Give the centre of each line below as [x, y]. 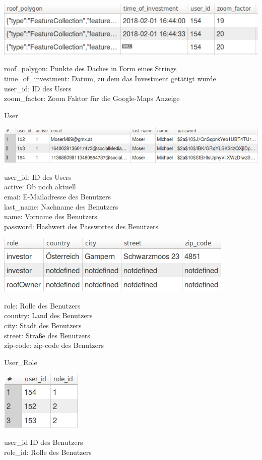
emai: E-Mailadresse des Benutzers [57, 196]
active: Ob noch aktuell [40, 187]
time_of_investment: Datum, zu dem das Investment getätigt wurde [110, 79]
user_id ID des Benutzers [44, 442]
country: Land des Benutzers [48, 315]
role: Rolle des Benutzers [42, 305]
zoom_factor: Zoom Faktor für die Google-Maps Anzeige [92, 98]
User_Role [21, 362]
